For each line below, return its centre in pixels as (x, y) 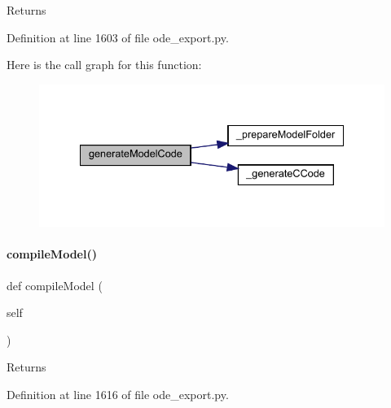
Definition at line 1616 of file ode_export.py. (118, 394)
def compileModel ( (55, 285)
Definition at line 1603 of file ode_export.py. (118, 37)
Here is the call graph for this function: (104, 65)
